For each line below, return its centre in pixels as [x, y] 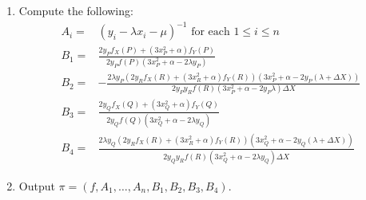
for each [211, 32]
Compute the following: [76, 10]
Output [37, 185]
